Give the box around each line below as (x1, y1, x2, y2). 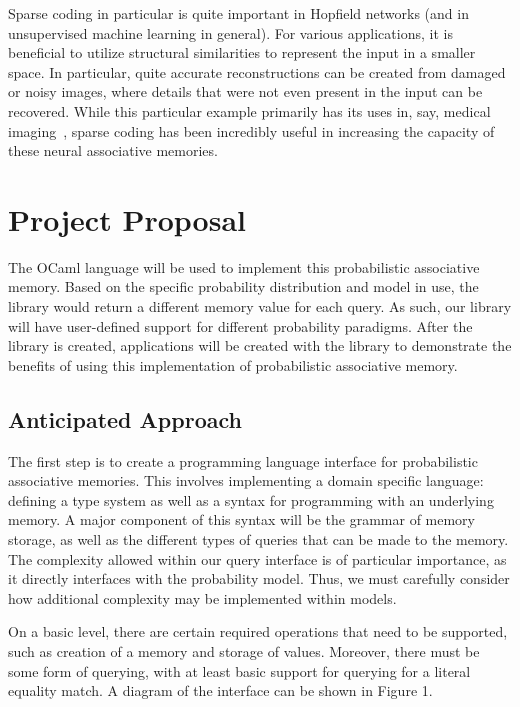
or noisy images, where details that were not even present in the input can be (8, 81, 483, 102)
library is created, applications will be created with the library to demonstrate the (8, 335, 512, 356)
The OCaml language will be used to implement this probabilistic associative (8, 256, 480, 277)
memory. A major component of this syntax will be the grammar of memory (8, 509, 475, 530)
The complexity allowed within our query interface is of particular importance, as (8, 548, 507, 569)
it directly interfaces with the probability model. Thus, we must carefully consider (8, 568, 510, 589)
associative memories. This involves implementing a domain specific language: (8, 470, 484, 491)
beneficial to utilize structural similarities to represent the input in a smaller (8, 42, 476, 63)
